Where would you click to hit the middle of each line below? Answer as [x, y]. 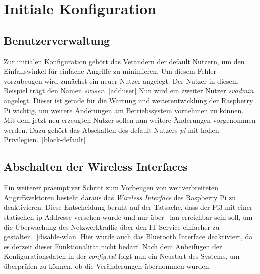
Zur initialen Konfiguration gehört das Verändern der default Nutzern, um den [124, 61]
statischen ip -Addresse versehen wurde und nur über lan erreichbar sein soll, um [128, 216]
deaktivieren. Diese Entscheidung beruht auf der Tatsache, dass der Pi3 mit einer [128, 207]
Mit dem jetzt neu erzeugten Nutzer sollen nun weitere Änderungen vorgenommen [130, 120]
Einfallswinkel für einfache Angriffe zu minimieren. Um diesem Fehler [110, 71]
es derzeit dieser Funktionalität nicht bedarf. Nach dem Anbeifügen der [113, 246]
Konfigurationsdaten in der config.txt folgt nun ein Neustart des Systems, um [122, 256]
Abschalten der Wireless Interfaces [96, 166]
